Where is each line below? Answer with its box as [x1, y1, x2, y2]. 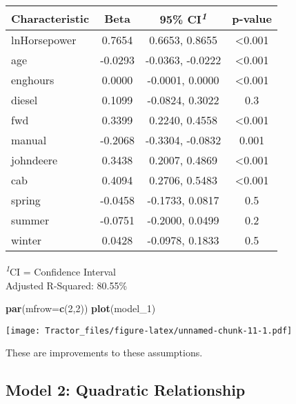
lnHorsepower [11, 32, 77, 48]
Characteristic [11, 10, 90, 26]
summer [11, 212, 50, 229]
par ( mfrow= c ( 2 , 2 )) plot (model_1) [6, 301, 156, 316]
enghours [11, 72, 55, 88]
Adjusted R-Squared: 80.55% [6, 278, 128, 292]
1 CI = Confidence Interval [6, 262, 116, 278]
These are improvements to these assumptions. [6, 345, 203, 360]
